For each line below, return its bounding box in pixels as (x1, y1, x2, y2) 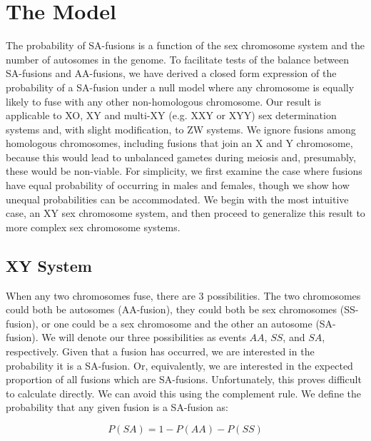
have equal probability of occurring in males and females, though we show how (6, 178, 350, 193)
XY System (6, 254, 92, 276)
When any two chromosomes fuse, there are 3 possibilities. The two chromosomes (6, 288, 361, 303)
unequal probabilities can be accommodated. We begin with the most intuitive (6, 191, 349, 206)
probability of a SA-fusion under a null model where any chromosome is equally (6, 79, 355, 94)
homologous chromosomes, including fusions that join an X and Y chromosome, (6, 136, 353, 151)
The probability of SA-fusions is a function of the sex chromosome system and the (6, 38, 365, 53)
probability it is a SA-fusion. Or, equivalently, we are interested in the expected (6, 358, 353, 372)
